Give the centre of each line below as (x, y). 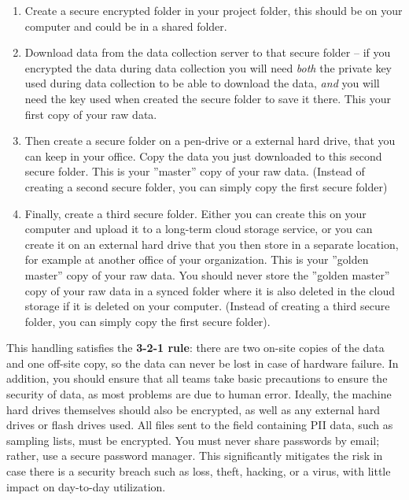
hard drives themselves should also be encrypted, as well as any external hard (193, 409)
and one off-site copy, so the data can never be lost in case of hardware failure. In (203, 363)
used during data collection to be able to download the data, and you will (202, 83)
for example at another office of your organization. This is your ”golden (197, 259)
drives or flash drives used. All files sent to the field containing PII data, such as (200, 425)
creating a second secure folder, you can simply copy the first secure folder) (206, 186)
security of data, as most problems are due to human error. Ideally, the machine (199, 394)
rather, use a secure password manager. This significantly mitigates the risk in (195, 456)
